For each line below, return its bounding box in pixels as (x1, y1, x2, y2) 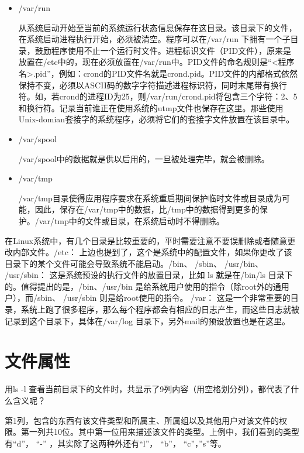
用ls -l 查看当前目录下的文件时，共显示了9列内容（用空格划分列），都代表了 (5, 383, 291, 395)
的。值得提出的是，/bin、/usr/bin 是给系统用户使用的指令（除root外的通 (5, 280, 281, 292)
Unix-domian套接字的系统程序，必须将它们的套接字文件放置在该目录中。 (18, 113, 295, 125)
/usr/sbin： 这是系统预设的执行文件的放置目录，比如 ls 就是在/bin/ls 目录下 (5, 269, 293, 281)
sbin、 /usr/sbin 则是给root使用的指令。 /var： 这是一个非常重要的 (37, 291, 291, 304)
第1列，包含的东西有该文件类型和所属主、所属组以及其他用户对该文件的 (5, 414, 279, 426)
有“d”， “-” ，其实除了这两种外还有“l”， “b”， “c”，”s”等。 (5, 437, 226, 449)
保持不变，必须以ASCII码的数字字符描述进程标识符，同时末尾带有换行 (18, 78, 287, 91)
